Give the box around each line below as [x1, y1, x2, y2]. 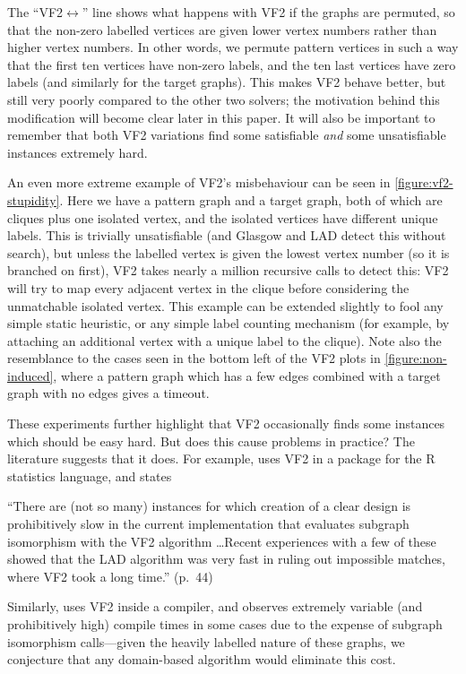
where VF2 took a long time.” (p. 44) [7, 566, 213, 585]
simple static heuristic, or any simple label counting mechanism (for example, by [7, 314, 450, 333]
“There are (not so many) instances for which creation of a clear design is [7, 497, 411, 515]
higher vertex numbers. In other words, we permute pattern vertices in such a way [7, 38, 459, 56]
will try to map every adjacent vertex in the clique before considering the [7, 278, 410, 297]
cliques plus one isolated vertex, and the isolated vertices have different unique [7, 208, 438, 227]
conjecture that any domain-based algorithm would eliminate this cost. [7, 650, 396, 669]
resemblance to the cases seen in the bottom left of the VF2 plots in [7, 349, 381, 367]
